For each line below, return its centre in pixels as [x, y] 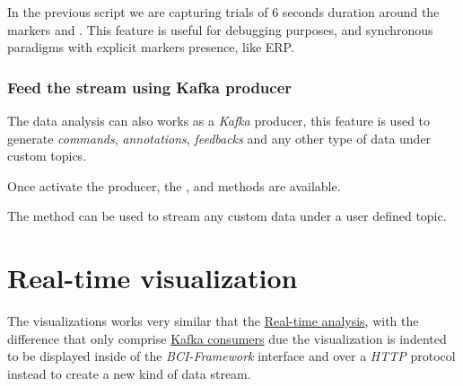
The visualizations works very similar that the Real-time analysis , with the [213, 321]
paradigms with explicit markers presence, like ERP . [151, 47]
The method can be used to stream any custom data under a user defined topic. [227, 216]
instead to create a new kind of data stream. [129, 373]
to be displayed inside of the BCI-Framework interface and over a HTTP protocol [231, 356]
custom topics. [47, 156]
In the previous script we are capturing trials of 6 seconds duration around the [223, 12]
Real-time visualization [153, 278]
